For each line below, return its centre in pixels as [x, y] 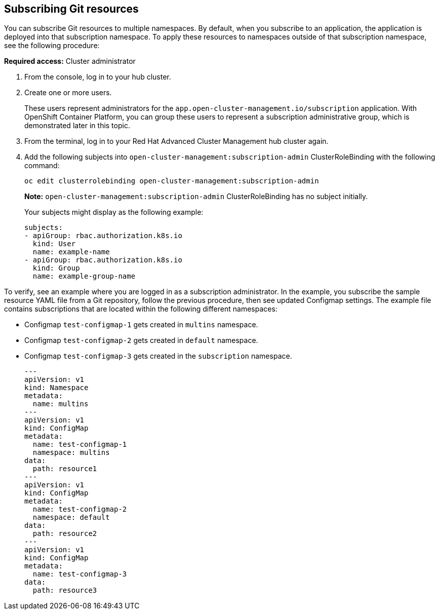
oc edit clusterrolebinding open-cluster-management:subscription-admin [172, 181]
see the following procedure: [52, 46]
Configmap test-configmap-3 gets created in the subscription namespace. [158, 356]
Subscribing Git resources [71, 9]
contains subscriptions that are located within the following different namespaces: [141, 309]
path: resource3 [65, 590]
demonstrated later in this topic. [77, 126]
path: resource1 [65, 469]
